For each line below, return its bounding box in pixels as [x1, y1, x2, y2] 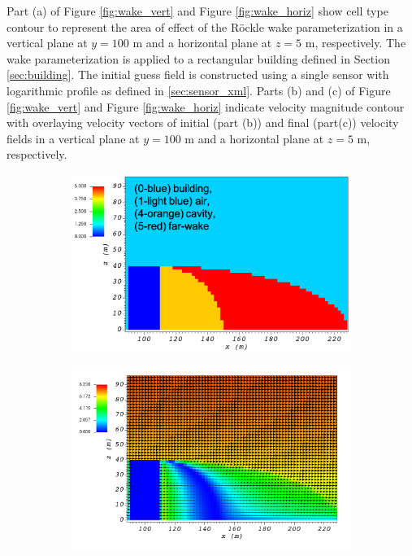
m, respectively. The [305, 34, 406, 51]
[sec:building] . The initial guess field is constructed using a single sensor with [7, 66, 389, 83]
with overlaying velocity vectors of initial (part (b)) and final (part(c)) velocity [7, 114, 399, 131]
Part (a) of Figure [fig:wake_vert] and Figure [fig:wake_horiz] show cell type [7, 2, 388, 19]
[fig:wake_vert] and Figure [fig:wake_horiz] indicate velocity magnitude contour [7, 98, 405, 115]
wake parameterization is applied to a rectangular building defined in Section [7, 50, 390, 67]
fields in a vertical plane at [7, 129, 140, 147]
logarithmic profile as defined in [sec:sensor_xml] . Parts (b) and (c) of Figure [7, 81, 391, 99]
